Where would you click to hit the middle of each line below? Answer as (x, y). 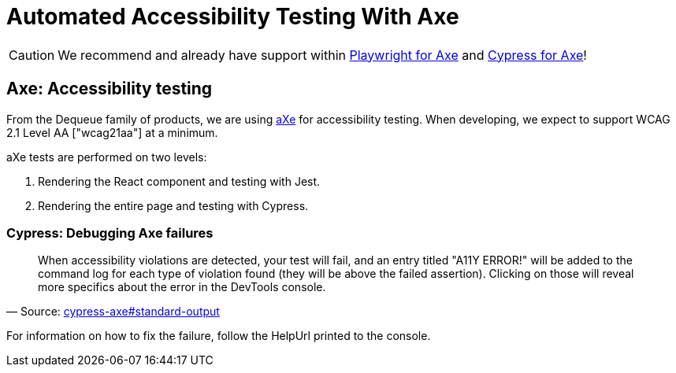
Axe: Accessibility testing (110, 89)
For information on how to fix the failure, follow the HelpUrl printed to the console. (219, 336)
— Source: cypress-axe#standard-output (113, 312)
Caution (32, 55)
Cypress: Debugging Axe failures (110, 233)
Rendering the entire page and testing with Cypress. (173, 205)
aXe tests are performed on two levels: (107, 157)
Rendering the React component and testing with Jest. (179, 181)
